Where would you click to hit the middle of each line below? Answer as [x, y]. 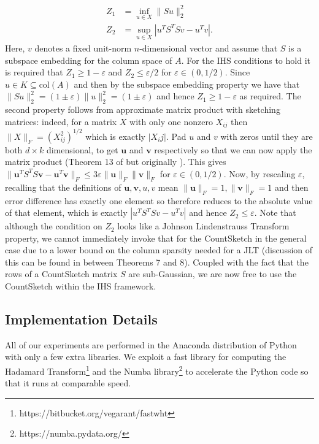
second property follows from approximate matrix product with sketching [143, 109]
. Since [237, 72]
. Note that [275, 212]
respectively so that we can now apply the [233, 149]
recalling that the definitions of [63, 187]
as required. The [270, 96]
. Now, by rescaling [259, 173]
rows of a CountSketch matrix [61, 274]
